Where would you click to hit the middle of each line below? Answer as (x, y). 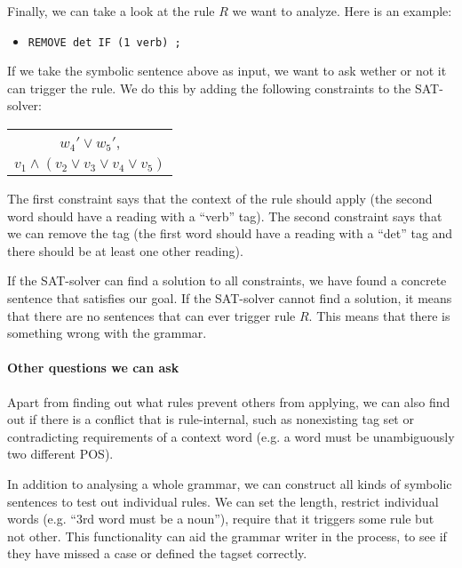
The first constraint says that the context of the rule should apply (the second (220, 199)
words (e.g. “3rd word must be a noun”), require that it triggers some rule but (221, 519)
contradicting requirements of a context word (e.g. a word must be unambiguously (231, 436)
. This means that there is (379, 315)
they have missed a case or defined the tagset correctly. (157, 553)
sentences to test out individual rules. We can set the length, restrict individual (223, 501)
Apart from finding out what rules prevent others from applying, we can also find (229, 401)
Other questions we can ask (93, 368)
